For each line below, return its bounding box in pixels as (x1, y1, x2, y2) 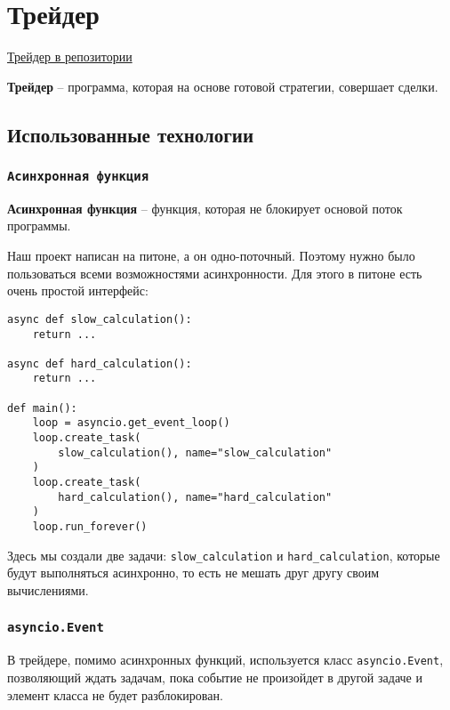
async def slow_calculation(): (7, 312, 192, 326)
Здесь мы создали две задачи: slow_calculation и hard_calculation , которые (7, 545, 440, 564)
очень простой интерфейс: (7, 281, 149, 300)
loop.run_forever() (32, 520, 148, 534)
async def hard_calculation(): (7, 357, 192, 370)
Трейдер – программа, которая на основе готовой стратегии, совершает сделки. (7, 77, 438, 95)
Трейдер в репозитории (7, 47, 133, 66)
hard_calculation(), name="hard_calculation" (58, 490, 333, 504)
